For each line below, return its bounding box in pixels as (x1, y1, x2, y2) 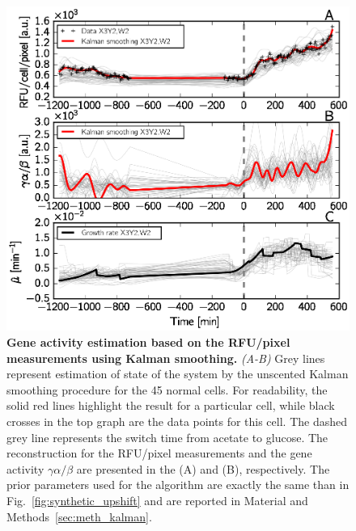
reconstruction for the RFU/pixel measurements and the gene (6, 445, 312, 461)
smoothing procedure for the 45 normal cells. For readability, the (6, 381, 328, 398)
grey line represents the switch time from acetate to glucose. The (6, 428, 328, 445)
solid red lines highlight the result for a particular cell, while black (6, 397, 335, 414)
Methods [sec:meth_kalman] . (6, 508, 152, 525)
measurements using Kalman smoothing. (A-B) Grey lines (6, 349, 325, 366)
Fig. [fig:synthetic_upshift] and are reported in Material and (6, 491, 308, 508)
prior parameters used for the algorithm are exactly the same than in (6, 476, 350, 493)
